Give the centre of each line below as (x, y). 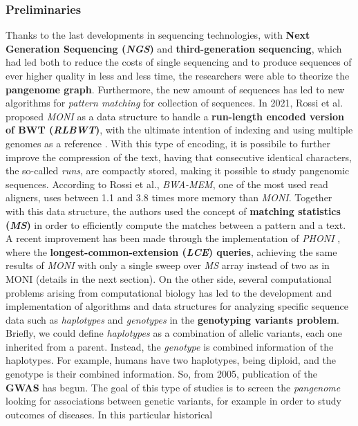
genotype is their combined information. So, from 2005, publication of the (161, 374)
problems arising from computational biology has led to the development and (169, 292)
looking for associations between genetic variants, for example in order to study (173, 401)
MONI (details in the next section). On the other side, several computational (169, 278)
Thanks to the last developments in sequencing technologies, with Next (158, 35)
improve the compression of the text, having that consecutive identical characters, (179, 157)
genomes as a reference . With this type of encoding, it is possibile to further (168, 143)
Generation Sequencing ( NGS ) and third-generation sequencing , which (174, 48)
